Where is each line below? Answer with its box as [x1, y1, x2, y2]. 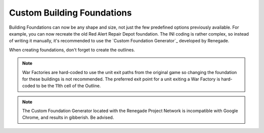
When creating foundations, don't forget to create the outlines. [9, 47, 135, 53]
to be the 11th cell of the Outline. [36, 83, 101, 89]
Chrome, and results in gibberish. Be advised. [22, 114, 114, 120]
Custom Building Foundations [9, 7, 132, 18]
